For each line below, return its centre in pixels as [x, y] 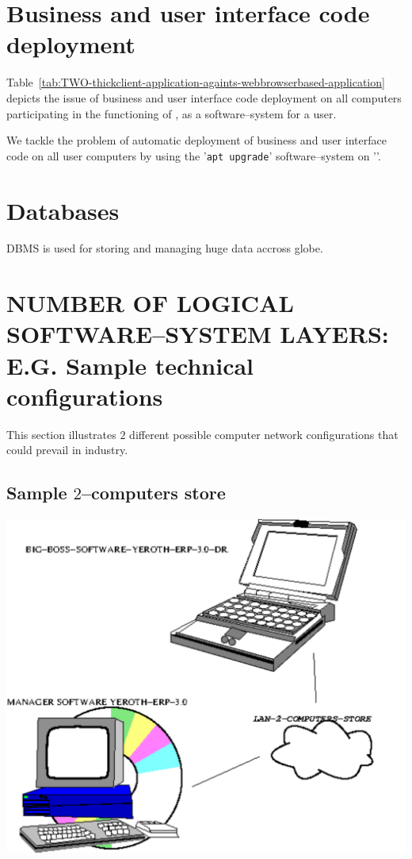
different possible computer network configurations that [264, 434]
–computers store [154, 493]
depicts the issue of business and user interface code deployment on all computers [204, 97]
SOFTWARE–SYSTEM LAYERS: [198, 334]
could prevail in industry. [67, 450]
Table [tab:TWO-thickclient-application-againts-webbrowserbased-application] [196, 82]
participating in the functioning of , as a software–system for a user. [172, 113]
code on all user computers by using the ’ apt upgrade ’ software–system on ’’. [194, 155]
